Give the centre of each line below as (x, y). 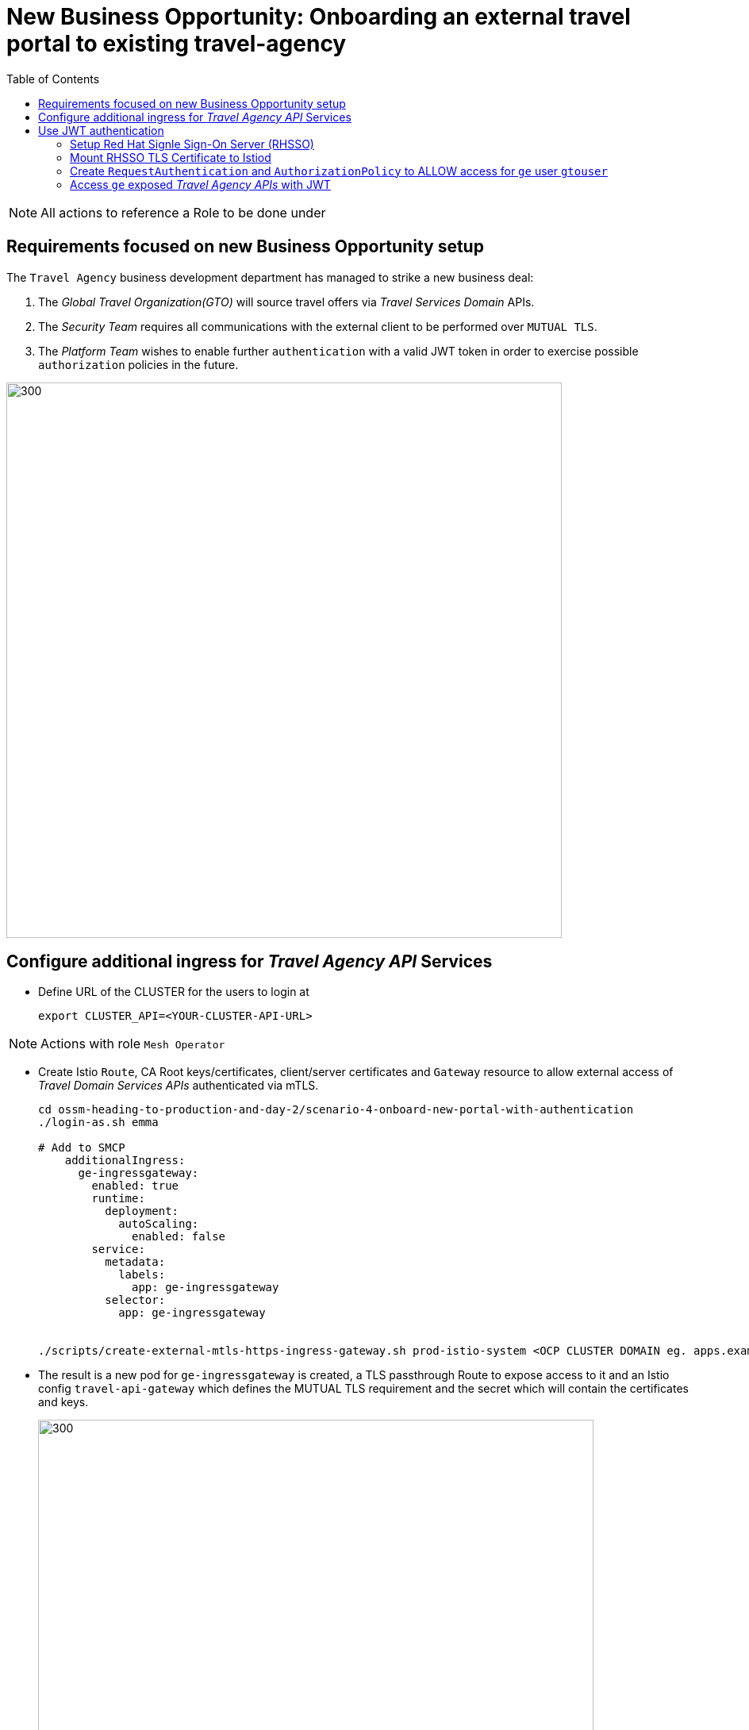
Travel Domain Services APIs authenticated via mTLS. (179, 1086)
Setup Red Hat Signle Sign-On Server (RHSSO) (192, 144)
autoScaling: (159, 1224)
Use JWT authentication (101, 130)
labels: (142, 1275)
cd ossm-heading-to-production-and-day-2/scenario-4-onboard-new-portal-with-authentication (336, 1110)
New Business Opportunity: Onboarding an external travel (319, 17)
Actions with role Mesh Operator (133, 1044)
